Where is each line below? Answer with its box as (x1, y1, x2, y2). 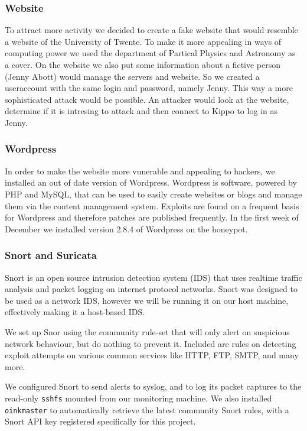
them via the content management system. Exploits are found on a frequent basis (5, 199, 299, 212)
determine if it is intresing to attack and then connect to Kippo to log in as (5, 105, 277, 117)
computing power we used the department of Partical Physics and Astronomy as (5, 47, 296, 59)
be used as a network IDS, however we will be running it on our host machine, (5, 294, 289, 306)
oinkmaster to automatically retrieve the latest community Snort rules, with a (5, 403, 289, 416)
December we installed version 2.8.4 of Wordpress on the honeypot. (5, 222, 248, 235)
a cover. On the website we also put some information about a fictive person (5, 59, 281, 70)
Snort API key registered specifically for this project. (5, 415, 196, 427)
